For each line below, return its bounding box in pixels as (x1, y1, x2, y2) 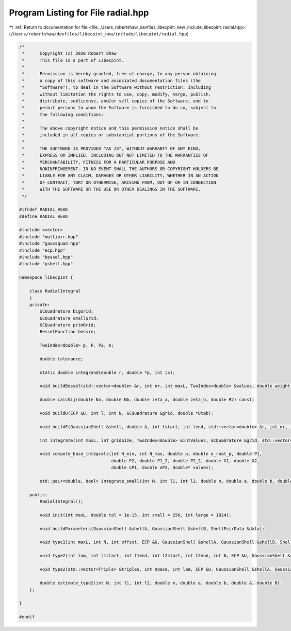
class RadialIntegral (29, 288, 81, 293)
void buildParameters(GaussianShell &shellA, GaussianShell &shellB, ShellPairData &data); (39, 526, 265, 531)
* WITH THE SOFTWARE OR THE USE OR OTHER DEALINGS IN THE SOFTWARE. (22, 187, 201, 192)
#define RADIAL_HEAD (19, 213, 68, 219)
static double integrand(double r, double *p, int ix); (39, 370, 176, 375)
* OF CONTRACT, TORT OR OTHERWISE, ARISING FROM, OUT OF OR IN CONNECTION (22, 179, 216, 185)
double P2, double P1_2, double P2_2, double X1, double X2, (111, 458, 259, 463)
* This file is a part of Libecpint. (22, 57, 125, 63)
